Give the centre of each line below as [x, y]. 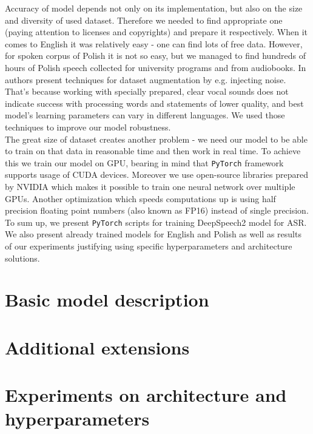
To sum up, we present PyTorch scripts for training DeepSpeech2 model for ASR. [156, 222]
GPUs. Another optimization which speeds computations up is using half [140, 198]
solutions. [22, 258]
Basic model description [107, 300]
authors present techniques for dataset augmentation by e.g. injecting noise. [146, 79]
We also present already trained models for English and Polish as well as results [153, 234]
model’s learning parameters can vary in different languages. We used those [145, 115]
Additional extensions [97, 347]
